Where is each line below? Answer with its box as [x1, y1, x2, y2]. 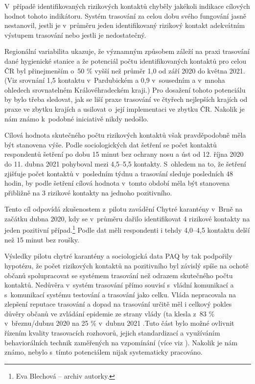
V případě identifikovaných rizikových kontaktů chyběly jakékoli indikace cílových [4, 1, 250, 11]
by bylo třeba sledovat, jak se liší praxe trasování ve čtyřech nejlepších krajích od [4, 94, 248, 104]
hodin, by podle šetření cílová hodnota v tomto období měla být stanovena [4, 178, 230, 188]
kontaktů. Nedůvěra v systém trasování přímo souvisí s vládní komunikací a [4, 280, 234, 290]
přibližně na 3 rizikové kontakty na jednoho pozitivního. [4, 187, 172, 197]
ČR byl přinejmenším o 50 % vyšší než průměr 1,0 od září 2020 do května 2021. [4, 65, 245, 75]
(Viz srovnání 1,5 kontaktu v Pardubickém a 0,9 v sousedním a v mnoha [4, 75, 225, 85]
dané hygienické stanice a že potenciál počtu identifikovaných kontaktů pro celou [4, 55, 247, 66]
